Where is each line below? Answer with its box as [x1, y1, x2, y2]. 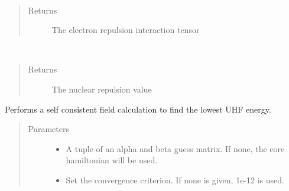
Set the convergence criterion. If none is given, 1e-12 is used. [66, 173, 284, 186]
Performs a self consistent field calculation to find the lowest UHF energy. [5, 103, 271, 115]
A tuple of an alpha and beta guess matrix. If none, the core [66, 142, 285, 154]
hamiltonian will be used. [66, 154, 158, 166]
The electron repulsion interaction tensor [51, 24, 200, 36]
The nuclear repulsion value [51, 83, 152, 95]
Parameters [28, 123, 69, 135]
